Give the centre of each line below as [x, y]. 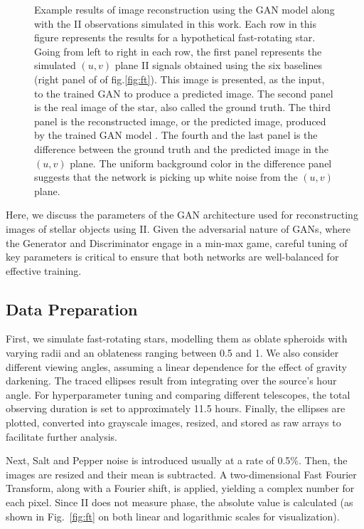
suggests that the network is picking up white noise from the [166, 177]
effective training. [44, 270]
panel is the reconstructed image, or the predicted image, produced [180, 121]
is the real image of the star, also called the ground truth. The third [182, 107]
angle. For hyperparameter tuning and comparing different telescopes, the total [178, 394]
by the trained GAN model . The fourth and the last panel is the [176, 135]
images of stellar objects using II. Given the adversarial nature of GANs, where [178, 228]
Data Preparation [72, 309]
